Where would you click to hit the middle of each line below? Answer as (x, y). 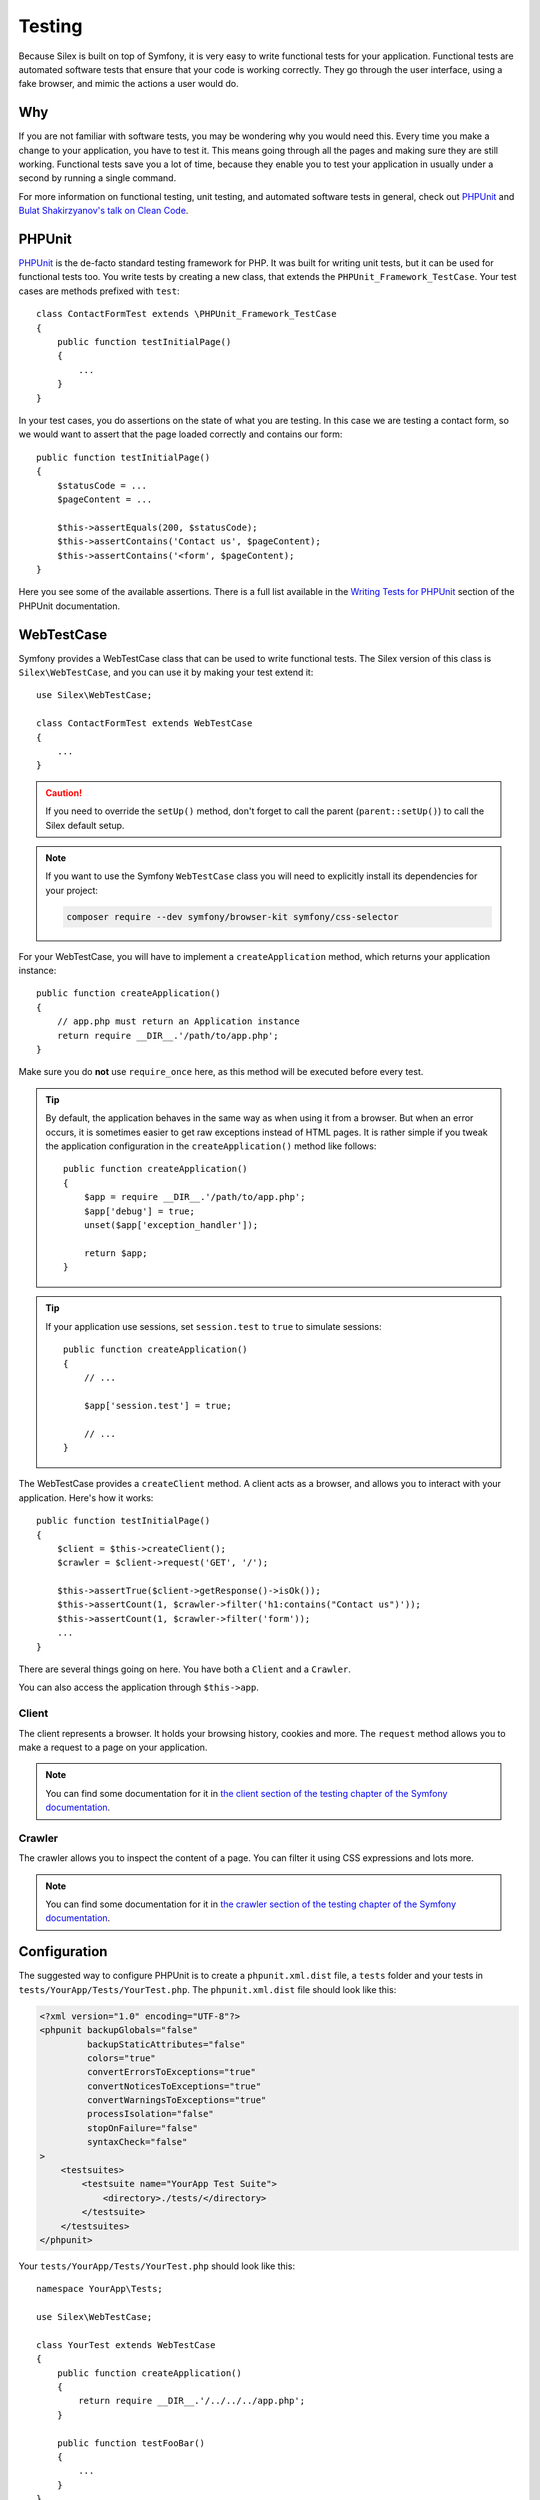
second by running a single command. (97, 178)
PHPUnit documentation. (69, 606)
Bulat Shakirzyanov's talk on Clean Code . (103, 211)
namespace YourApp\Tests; (100, 2289)
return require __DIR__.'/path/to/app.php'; (167, 1035)
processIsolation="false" (150, 2114)
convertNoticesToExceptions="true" (174, 2086)
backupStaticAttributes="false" (166, 2044)
